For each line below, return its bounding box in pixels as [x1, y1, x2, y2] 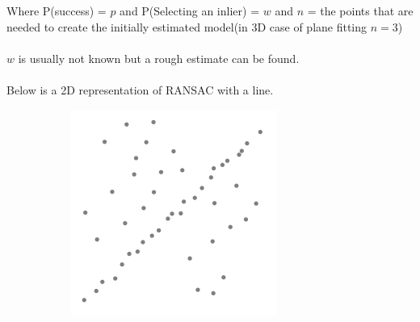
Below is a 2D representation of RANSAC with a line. [6, 81, 274, 98]
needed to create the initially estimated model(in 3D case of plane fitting [6, 18, 367, 35]
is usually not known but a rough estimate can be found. [18, 49, 300, 66]
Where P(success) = [6, 2, 107, 19]
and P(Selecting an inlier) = [120, 2, 260, 19]
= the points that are [307, 2, 414, 19]
